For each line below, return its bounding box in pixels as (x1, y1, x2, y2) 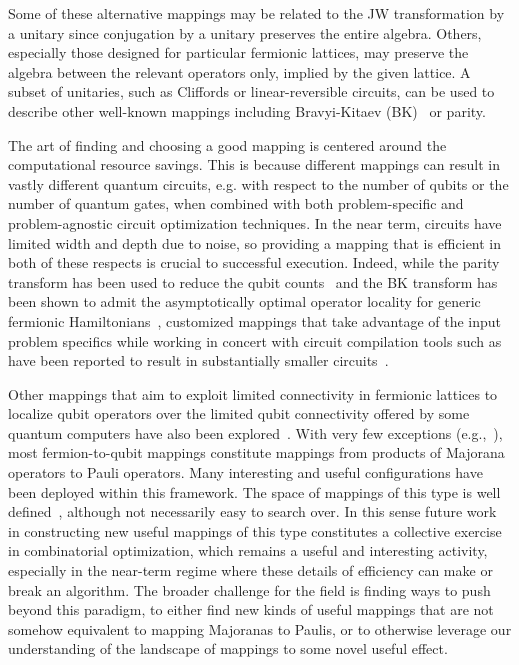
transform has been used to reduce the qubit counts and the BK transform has (8, 271, 498, 292)
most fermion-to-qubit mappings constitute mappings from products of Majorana (8, 442, 505, 463)
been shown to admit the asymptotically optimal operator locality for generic (8, 291, 481, 312)
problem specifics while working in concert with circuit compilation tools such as (8, 330, 502, 351)
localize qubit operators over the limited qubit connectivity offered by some (8, 403, 470, 424)
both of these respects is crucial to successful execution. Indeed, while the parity (8, 252, 500, 273)
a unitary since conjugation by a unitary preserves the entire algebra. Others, (8, 22, 482, 43)
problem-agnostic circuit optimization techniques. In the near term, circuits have (8, 212, 502, 233)
